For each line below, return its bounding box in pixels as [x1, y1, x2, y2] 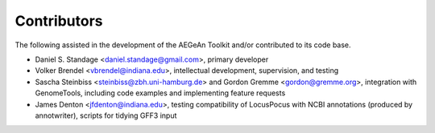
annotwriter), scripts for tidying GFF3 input [35, 111, 177, 120]
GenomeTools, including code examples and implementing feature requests [35, 88, 286, 98]
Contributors [14, 12, 104, 30]
